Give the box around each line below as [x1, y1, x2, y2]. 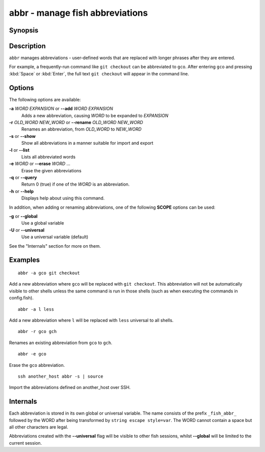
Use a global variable [21, 220, 64, 226]
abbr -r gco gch [18, 329, 57, 334]
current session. [9, 440, 42, 446]
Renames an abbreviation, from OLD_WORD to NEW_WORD [21, 126, 142, 132]
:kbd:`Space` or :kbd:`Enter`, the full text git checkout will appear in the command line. [9, 70, 189, 76]
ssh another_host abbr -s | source [18, 373, 104, 379]
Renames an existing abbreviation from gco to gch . [9, 340, 112, 346]
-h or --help [9, 188, 34, 194]
